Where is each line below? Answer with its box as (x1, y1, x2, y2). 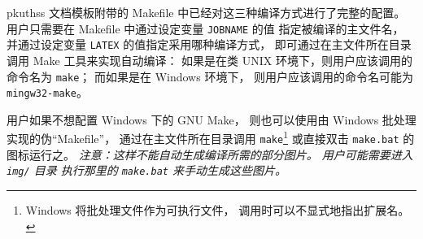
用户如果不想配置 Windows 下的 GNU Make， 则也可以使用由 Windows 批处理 (7, 111, 416, 128)
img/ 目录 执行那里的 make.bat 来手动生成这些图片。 (7, 162, 286, 179)
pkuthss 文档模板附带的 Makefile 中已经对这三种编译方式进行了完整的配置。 (7, 4, 406, 20)
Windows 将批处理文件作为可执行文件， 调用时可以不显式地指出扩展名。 (25, 201, 410, 218)
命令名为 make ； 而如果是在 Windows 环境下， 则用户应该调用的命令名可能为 (7, 67, 414, 85)
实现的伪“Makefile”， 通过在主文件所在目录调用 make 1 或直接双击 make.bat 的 (7, 128, 415, 147)
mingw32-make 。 (7, 84, 88, 101)
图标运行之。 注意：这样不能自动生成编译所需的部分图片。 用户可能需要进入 (7, 146, 413, 163)
